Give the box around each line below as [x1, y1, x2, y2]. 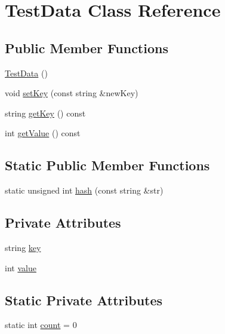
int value [5, 261, 36, 274]
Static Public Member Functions [5, 156, 210, 174]
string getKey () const [5, 106, 86, 119]
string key [5, 241, 41, 253]
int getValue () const [5, 127, 81, 139]
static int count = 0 [5, 318, 77, 331]
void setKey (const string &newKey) [5, 87, 138, 99]
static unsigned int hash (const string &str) [5, 184, 164, 197]
